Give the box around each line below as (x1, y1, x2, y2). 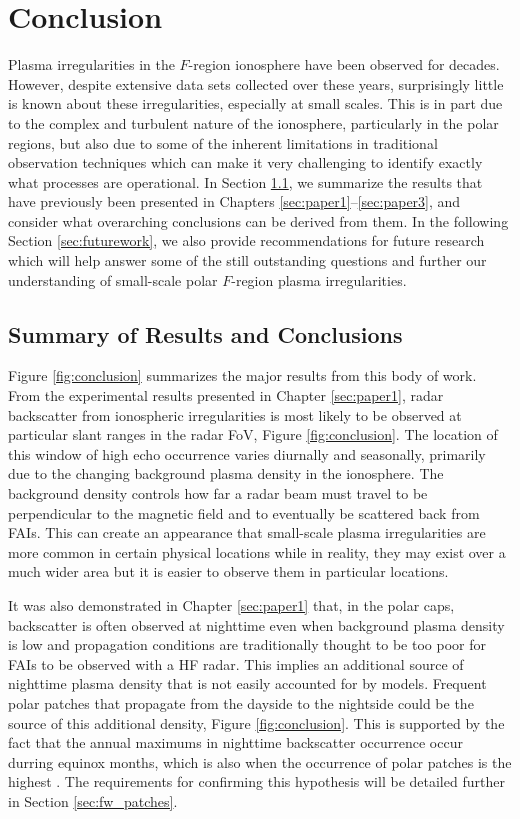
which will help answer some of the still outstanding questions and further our (8, 250, 487, 271)
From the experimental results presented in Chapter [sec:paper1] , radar (8, 385, 444, 406)
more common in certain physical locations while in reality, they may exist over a (8, 541, 506, 562)
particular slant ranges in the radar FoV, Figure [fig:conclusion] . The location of (8, 424, 498, 445)
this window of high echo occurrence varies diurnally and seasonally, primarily (8, 443, 486, 464)
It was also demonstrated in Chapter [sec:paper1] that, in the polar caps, (8, 594, 455, 615)
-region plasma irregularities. (231, 269, 407, 290)
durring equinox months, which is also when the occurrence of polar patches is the (8, 751, 512, 772)
